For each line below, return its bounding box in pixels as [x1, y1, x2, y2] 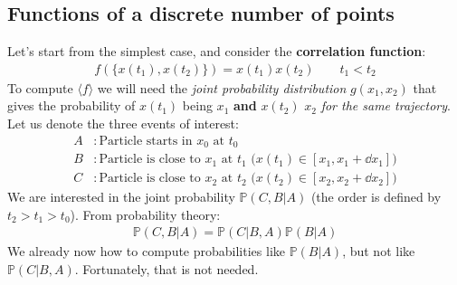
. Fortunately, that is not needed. [74, 259, 259, 278]
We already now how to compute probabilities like [7, 242, 285, 261]
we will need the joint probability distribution [97, 78, 347, 97]
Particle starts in [99, 134, 193, 147]
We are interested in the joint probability [7, 187, 235, 206]
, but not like [342, 242, 415, 261]
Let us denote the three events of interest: [7, 114, 239, 133]
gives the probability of [7, 96, 136, 115]
